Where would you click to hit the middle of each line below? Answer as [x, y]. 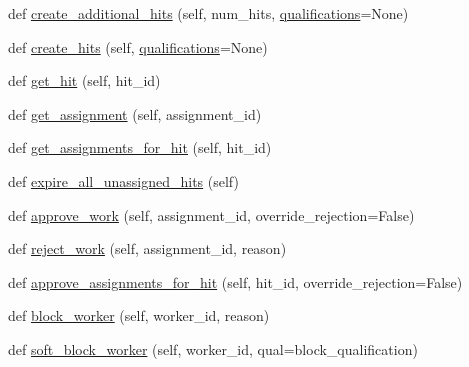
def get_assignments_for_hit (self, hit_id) [140, 147]
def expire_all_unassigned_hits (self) [123, 180]
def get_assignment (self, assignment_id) [135, 113]
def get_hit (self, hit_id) [84, 80]
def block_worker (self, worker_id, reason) [139, 315]
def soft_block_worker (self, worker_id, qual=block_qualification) [213, 348]
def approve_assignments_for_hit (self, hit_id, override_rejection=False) [235, 281]
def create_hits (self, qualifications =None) [138, 46]
